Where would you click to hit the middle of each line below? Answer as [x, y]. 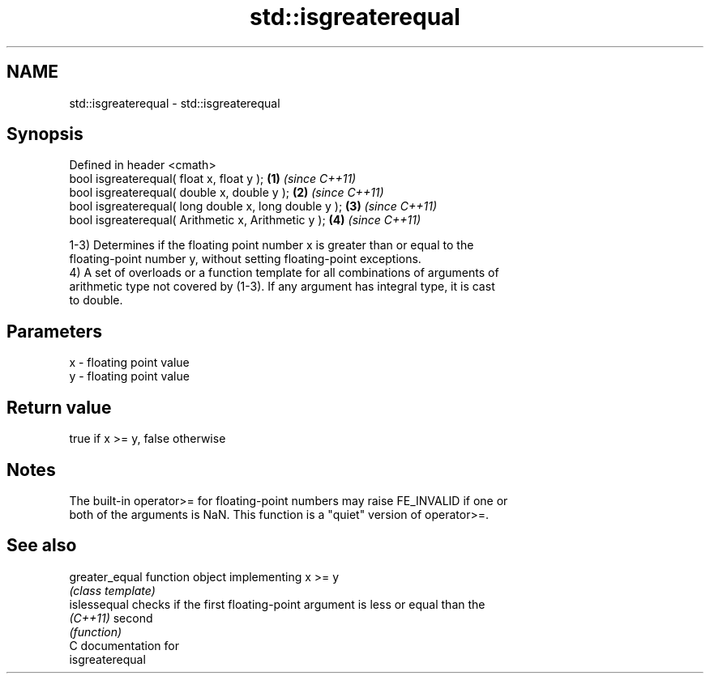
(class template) [112, 590]
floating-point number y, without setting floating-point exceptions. [245, 259]
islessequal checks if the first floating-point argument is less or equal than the [277, 604]
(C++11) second [111, 618]
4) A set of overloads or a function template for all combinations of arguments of [284, 273]
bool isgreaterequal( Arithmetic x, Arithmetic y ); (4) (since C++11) [245, 220]
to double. [96, 300]
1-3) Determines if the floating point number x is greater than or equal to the [272, 245]
